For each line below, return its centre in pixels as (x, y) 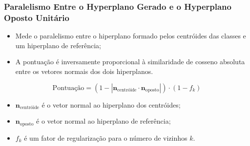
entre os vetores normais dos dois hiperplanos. (84, 71)
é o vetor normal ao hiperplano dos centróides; (111, 104)
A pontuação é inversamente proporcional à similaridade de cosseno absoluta (130, 62)
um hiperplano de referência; (58, 45)
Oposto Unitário (37, 17)
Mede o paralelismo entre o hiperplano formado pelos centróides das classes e (131, 36)
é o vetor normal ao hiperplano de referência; (104, 121)
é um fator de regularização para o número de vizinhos (106, 137)
